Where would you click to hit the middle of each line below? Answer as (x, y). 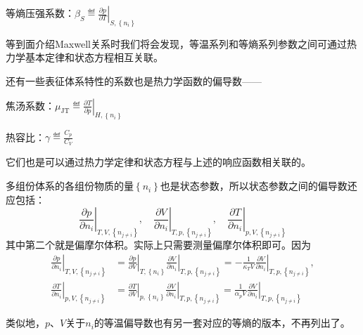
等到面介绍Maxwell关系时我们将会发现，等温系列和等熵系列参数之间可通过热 (181, 43)
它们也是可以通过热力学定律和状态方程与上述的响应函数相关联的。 (158, 162)
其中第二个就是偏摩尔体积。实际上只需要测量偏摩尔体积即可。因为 (158, 245)
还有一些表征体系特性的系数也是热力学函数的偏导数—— (134, 81)
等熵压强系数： (40, 13)
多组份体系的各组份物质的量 (70, 186)
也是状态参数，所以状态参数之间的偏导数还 (259, 186)
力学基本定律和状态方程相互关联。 (84, 57)
